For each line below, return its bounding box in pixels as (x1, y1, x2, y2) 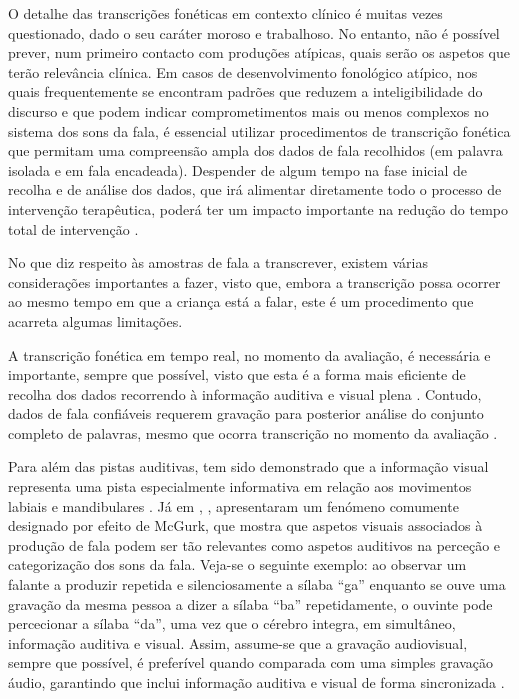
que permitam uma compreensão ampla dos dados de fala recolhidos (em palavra (8, 140, 503, 161)
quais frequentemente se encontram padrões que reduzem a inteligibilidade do (8, 81, 483, 102)
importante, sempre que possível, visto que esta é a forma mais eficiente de (8, 364, 466, 385)
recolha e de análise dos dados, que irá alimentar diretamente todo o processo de (8, 179, 502, 200)
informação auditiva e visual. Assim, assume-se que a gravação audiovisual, (8, 632, 468, 653)
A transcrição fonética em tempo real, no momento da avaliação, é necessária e (8, 344, 491, 365)
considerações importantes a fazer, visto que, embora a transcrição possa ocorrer (8, 271, 501, 292)
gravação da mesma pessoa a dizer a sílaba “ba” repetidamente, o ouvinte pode (8, 593, 493, 614)
